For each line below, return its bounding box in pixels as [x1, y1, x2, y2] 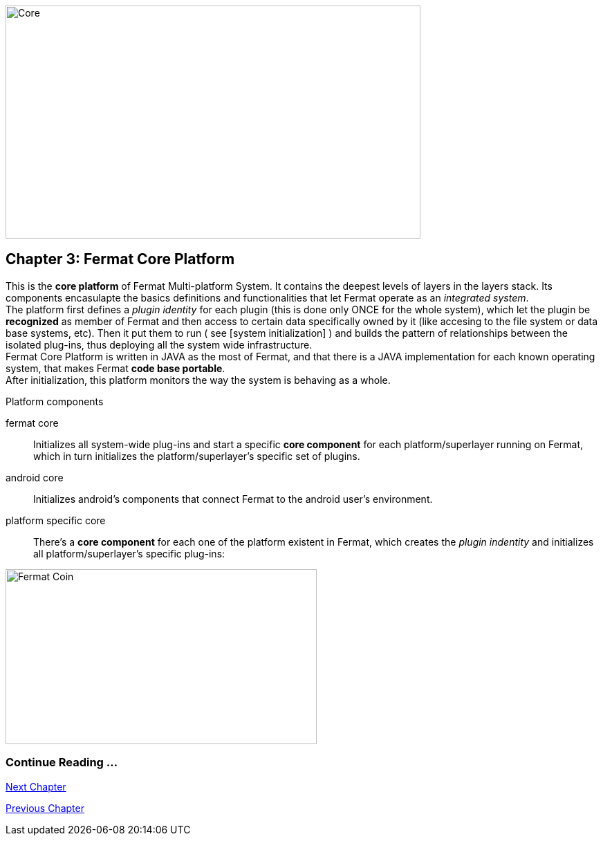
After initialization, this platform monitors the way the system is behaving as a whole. [6, 373, 391, 386]
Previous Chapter [6, 802, 84, 814]
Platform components [6, 395, 104, 407]
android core [6, 471, 64, 483]
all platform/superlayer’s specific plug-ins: [33, 547, 225, 560]
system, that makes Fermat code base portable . [6, 362, 225, 374]
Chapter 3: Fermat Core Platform [6, 250, 235, 268]
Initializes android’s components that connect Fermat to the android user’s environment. [33, 492, 433, 505]
